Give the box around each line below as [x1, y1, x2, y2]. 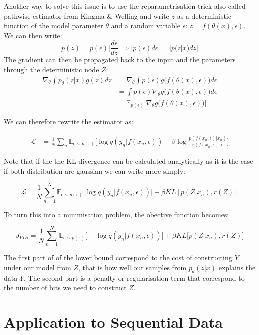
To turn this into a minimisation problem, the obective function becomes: [4, 209, 229, 219]
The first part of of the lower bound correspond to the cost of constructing [4, 252, 232, 263]
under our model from [4, 262, 71, 272]
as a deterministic [177, 10, 231, 21]
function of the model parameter [4, 20, 103, 31]
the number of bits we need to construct [4, 282, 127, 293]
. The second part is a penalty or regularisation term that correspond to [24, 272, 245, 283]
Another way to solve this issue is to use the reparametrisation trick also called [4, 1, 246, 11]
